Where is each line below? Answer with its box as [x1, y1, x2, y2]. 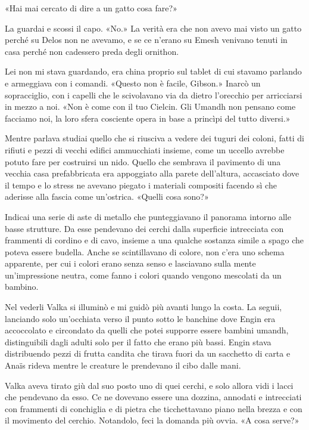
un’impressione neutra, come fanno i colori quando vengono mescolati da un [5, 268, 282, 281]
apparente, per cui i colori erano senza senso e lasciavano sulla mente [5, 257, 256, 270]
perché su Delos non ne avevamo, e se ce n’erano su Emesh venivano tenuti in [5, 33, 288, 46]
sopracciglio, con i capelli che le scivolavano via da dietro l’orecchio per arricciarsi [5, 88, 302, 101]
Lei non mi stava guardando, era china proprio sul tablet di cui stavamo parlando [5, 65, 302, 78]
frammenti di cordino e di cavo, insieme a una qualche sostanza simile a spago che [5, 234, 304, 246]
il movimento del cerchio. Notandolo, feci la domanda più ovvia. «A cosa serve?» [5, 414, 299, 426]
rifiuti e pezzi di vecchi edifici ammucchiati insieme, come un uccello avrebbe [5, 143, 285, 156]
